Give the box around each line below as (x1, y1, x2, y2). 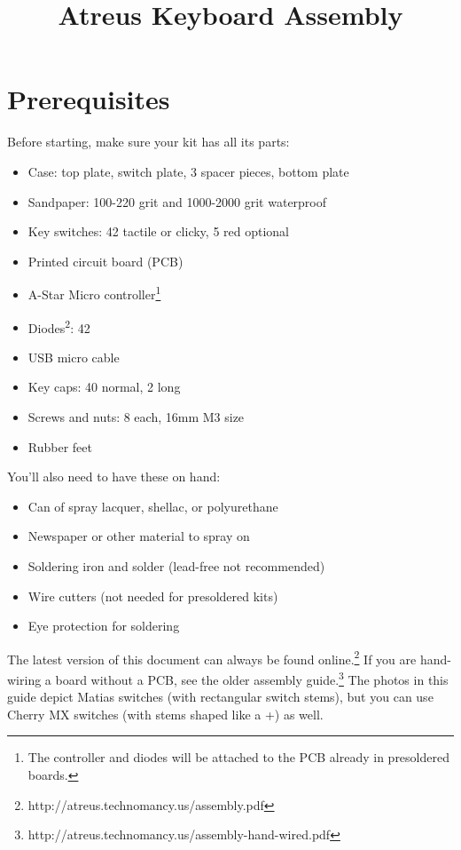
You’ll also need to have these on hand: (7, 467, 221, 486)
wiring (7, 670, 42, 688)
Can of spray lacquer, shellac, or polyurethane (27, 496, 278, 515)
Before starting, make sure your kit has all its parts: (7, 132, 290, 151)
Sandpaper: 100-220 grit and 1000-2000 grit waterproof (27, 192, 327, 211)
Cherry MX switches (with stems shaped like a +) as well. (7, 704, 324, 723)
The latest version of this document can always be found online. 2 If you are (7, 647, 417, 668)
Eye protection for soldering (27, 616, 180, 635)
